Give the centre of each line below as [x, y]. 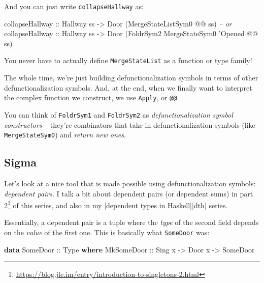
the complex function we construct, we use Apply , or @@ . [92, 97]
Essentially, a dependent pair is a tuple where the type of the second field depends [131, 222]
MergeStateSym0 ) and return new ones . [65, 135]
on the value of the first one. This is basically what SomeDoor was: [107, 232]
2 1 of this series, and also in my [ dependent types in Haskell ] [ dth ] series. [116, 204]
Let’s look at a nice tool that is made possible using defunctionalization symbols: [130, 183]
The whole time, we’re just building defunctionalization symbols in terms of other [131, 78]
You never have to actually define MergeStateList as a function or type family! [128, 60]
